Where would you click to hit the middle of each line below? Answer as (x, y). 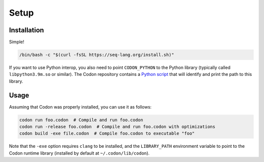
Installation (26, 30)
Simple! (17, 42)
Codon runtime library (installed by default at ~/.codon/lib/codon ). (79, 153)
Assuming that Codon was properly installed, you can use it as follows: (80, 107)
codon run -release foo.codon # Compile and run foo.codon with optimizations (117, 127)
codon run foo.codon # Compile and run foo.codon (81, 120)
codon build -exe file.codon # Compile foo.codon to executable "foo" (107, 134)
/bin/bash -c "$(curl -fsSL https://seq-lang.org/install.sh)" (97, 55)
